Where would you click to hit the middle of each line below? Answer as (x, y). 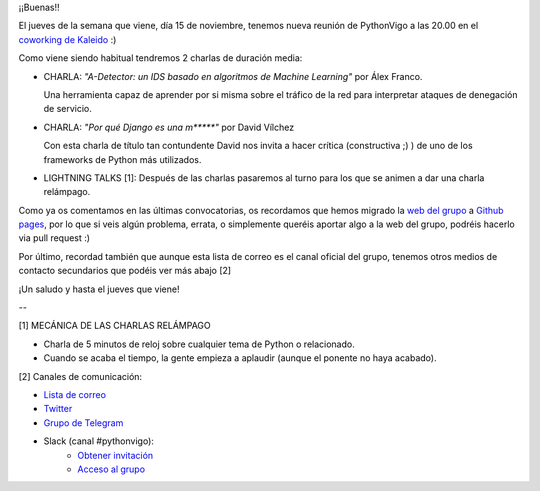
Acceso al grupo (111, 469)
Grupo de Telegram (83, 422)
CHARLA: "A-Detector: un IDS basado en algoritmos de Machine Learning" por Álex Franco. (233, 76)
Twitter (58, 409)
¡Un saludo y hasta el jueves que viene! (99, 289)
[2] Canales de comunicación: (80, 376)
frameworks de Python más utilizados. (122, 159)
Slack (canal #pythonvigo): (99, 441)
